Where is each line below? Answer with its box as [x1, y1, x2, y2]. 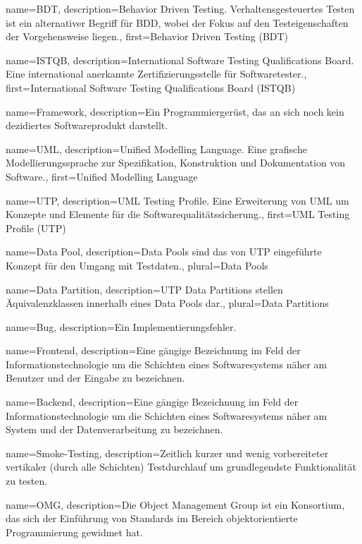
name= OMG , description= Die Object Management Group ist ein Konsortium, [6, 497, 345, 512]
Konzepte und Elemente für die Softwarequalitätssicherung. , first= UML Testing [6, 207, 350, 222]
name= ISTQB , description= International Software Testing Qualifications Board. [6, 52, 354, 67]
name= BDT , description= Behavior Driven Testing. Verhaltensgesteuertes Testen [6, 1, 355, 16]
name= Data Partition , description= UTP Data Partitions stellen [6, 282, 283, 296]
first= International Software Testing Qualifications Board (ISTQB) [6, 80, 296, 95]
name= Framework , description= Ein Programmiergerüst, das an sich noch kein [6, 104, 344, 119]
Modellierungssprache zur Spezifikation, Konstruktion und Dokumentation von [6, 155, 346, 170]
